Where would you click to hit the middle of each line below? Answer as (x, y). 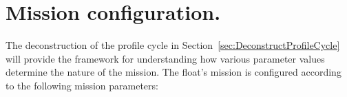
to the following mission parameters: (82, 85)
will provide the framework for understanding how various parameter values (165, 58)
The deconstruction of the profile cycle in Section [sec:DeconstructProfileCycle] (173, 45)
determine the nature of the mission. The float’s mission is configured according (173, 72)
